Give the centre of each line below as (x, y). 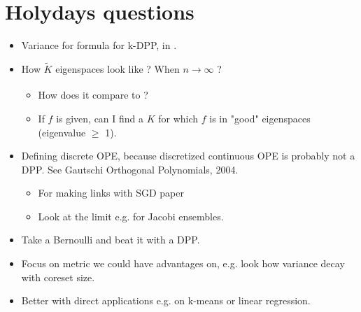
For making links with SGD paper (111, 193)
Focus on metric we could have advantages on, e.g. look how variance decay (183, 263)
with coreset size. (58, 277)
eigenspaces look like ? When (118, 68)
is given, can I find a (100, 118)
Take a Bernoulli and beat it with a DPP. (111, 240)
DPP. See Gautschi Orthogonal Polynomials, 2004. (130, 169)
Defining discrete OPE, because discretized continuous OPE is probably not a (188, 156)
